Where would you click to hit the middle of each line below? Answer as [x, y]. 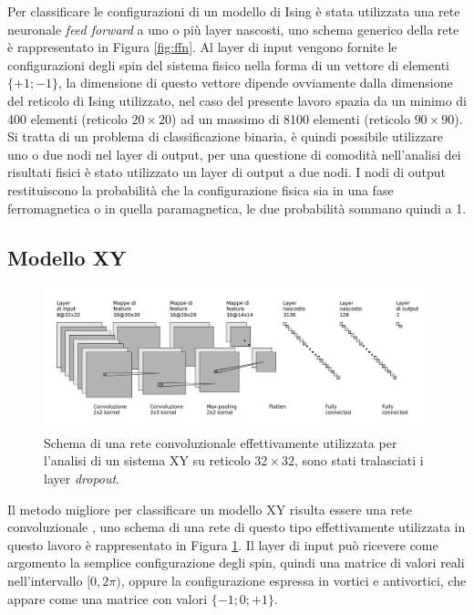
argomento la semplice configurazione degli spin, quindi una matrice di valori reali [236, 563]
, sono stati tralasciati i [359, 460]
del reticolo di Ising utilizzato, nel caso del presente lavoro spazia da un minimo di [237, 100]
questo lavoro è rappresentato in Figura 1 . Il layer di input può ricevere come [223, 544]
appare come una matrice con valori [108, 598]
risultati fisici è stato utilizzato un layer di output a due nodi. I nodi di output [227, 172]
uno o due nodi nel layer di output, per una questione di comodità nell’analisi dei [234, 154]
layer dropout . [82, 479]
